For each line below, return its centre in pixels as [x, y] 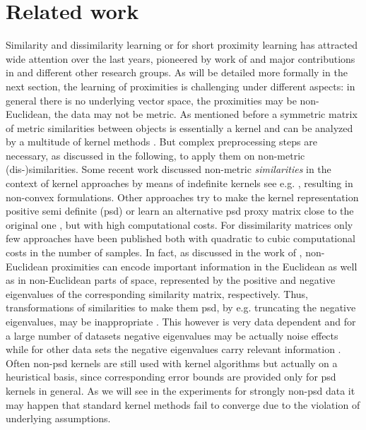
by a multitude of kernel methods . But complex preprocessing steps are [161, 142]
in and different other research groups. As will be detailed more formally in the [177, 72]
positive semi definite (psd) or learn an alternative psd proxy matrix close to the [180, 211]
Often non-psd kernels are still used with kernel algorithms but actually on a [172, 363]
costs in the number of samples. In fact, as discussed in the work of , [154, 252]
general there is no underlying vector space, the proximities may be [151, 100]
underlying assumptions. [58, 418]
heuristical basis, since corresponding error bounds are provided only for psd [171, 377]
